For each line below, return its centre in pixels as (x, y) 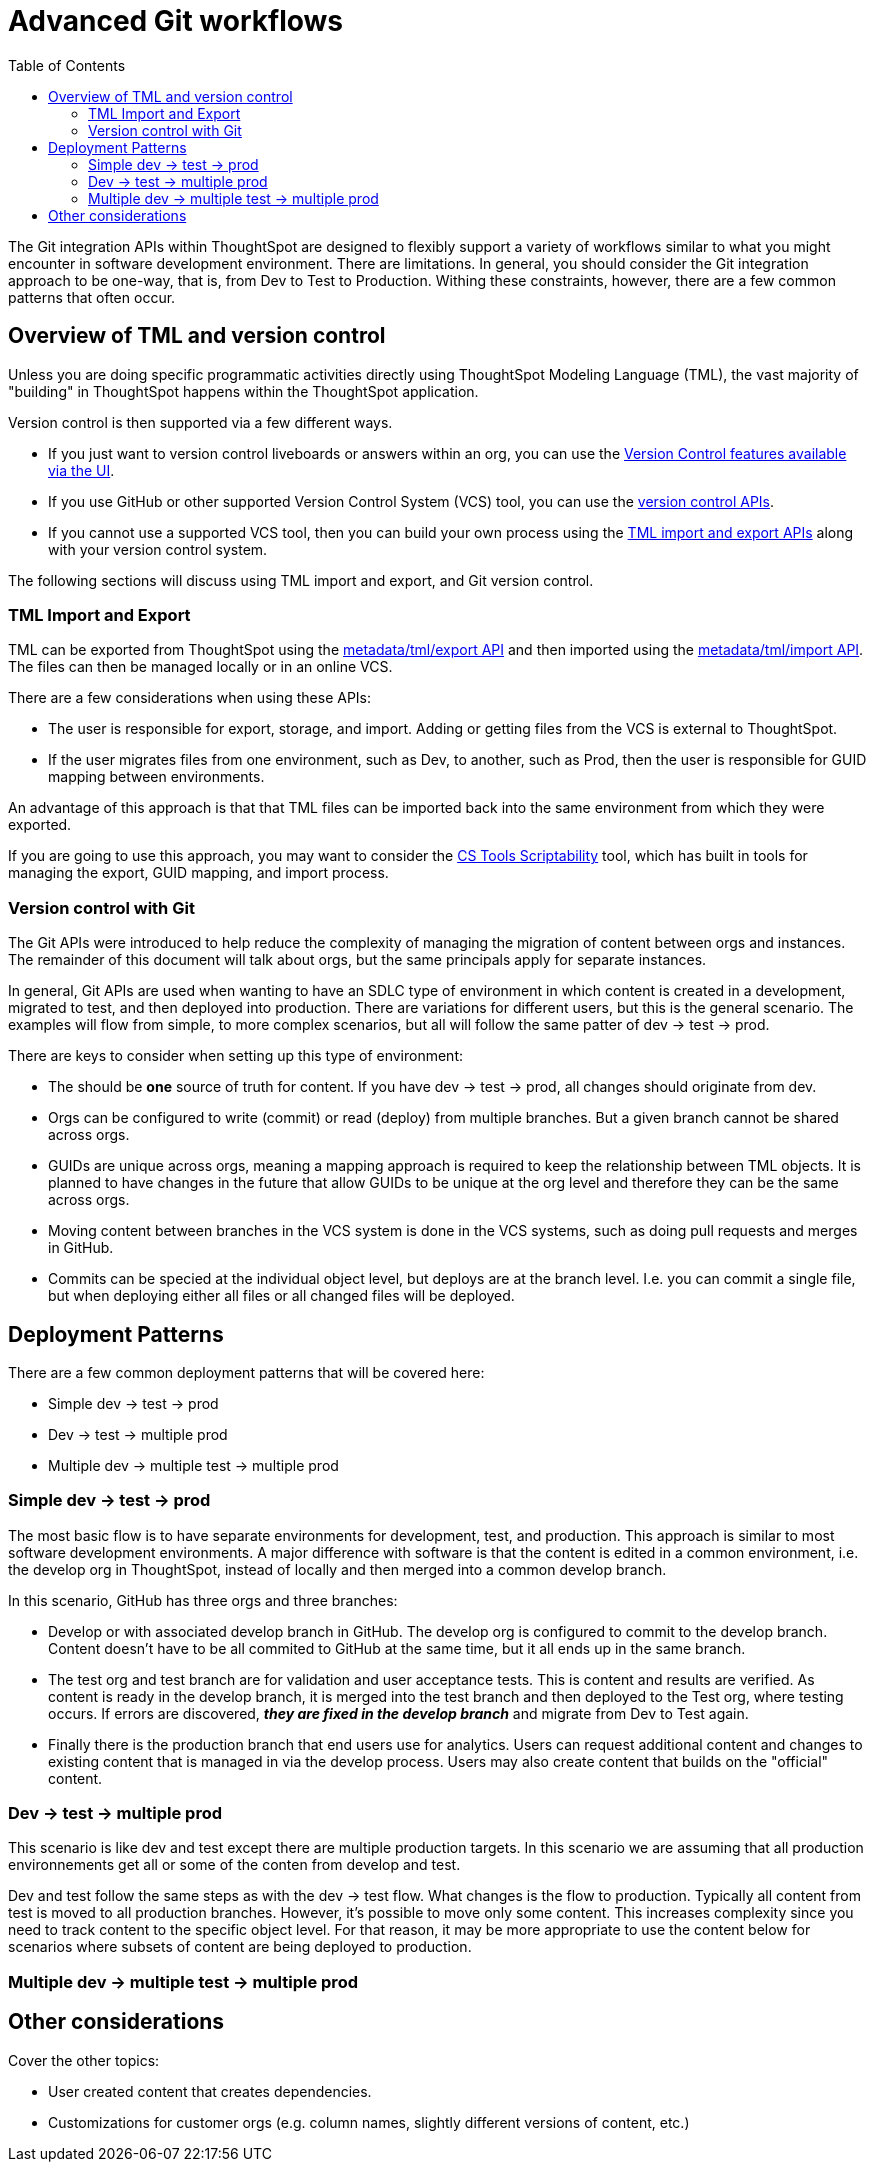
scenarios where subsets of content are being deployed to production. (240, 1947)
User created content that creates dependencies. (210, 2091)
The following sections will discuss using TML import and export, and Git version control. (301, 580)
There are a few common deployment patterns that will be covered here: (246, 1372)
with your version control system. (158, 549)
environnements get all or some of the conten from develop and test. (234, 1865)
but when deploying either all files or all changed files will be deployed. (281, 1296)
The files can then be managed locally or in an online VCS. (200, 667)
